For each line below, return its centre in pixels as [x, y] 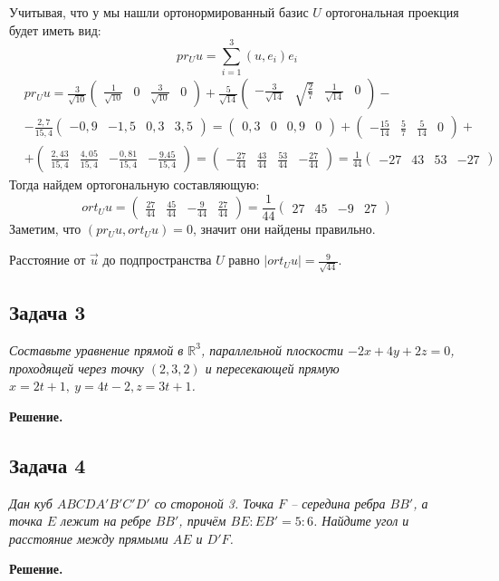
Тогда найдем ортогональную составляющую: [134, 184]
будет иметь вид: [55, 29]
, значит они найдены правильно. [284, 229]
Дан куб [31, 503]
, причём [202, 521]
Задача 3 [48, 312]
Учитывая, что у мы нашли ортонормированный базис [159, 12]
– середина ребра [338, 503]
